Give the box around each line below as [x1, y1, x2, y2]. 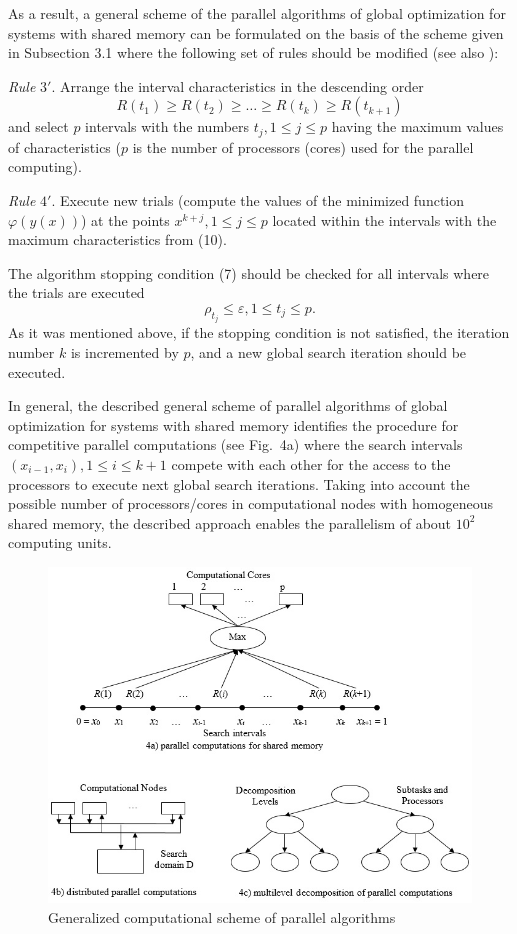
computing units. [8, 532, 112, 553]
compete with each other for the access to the [171, 453, 451, 474]
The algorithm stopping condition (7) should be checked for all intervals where [8, 262, 490, 283]
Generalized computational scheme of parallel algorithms [48, 906, 396, 927]
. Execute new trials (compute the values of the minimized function [51, 190, 465, 211]
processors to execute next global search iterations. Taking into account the [8, 473, 470, 494]
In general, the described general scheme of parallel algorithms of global [8, 395, 448, 416]
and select [8, 116, 69, 137]
